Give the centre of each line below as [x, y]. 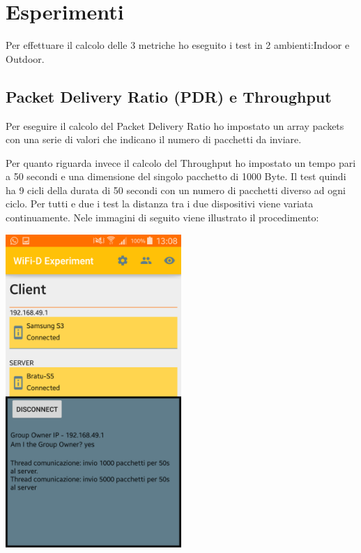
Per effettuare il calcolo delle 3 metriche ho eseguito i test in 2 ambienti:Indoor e [178, 45]
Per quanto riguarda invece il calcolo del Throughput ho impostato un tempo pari [181, 162]
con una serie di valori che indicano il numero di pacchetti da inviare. [154, 139]
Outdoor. [25, 58]
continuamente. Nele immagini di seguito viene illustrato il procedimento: [162, 217]
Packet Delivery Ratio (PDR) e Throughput [169, 96]
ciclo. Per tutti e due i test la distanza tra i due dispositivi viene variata [160, 204]
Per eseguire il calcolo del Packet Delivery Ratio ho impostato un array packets [175, 125]
